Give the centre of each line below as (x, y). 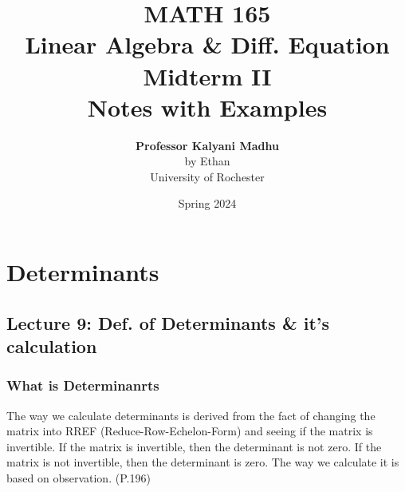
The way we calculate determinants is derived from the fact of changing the (191, 415)
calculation (52, 346)
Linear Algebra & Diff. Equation (207, 44)
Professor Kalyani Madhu (207, 145)
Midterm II (207, 75)
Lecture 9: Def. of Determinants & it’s (168, 322)
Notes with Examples (207, 107)
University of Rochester (207, 176)
